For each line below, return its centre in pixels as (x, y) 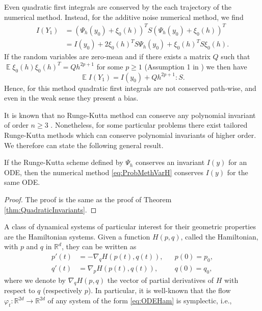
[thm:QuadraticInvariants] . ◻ (50, 209)
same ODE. (22, 182)
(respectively (62, 290)
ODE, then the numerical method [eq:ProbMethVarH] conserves (104, 172)
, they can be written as (99, 246)
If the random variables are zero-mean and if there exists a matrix (107, 56)
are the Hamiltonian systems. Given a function (77, 236)
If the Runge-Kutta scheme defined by (64, 162)
